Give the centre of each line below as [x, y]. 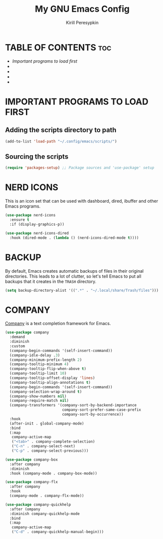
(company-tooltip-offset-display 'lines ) [52, 378]
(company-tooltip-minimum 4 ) [39, 364]
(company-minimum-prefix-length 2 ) [46, 360]
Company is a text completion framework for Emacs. [58, 324]
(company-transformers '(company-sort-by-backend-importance [73, 405]
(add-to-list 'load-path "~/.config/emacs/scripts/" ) [61, 141]
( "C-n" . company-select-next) [44, 446]
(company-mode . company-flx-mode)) [47, 496]
